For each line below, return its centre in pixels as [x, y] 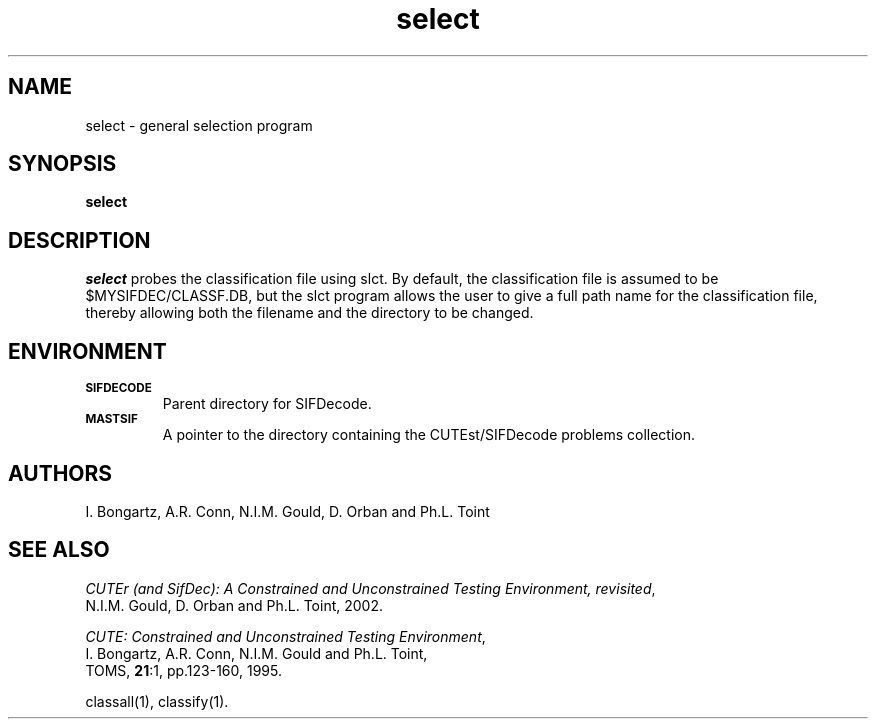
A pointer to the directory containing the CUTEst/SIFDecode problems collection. [429, 435]
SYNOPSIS [62, 164]
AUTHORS [60, 473]
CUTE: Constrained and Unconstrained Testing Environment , [285, 636]
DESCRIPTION [79, 240]
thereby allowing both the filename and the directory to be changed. [309, 313]
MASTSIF [111, 419]
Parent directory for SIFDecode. [267, 404]
